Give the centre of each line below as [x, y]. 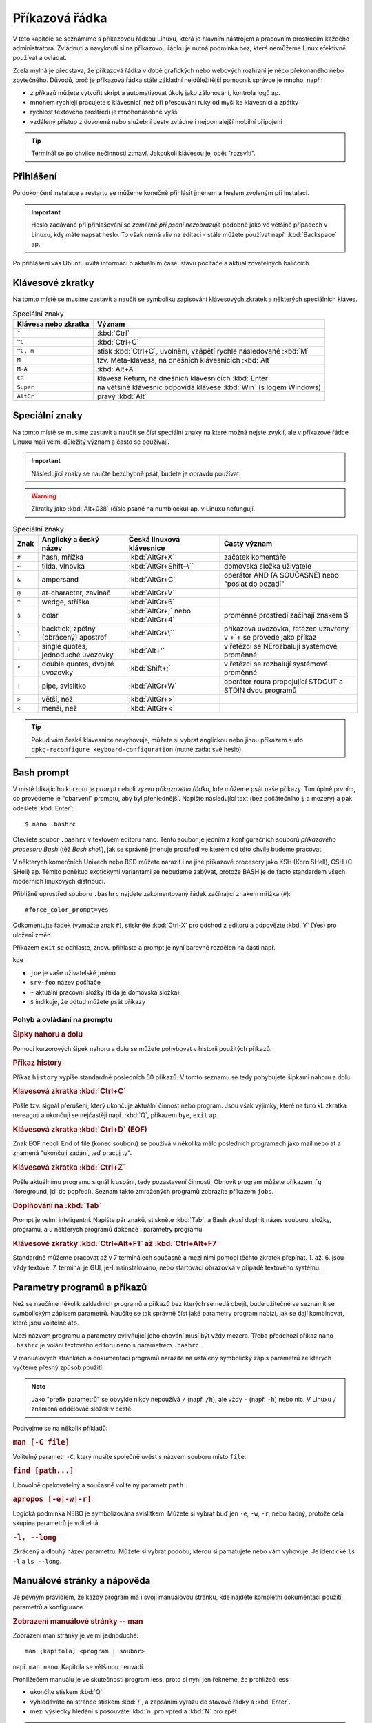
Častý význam [248, 544]
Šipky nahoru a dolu [48, 1034]
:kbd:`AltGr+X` [152, 557]
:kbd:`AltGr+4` [152, 620]
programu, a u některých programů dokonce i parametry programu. [108, 1230]
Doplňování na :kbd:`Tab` [57, 1205]
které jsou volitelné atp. [46, 1323]
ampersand [60, 580]
